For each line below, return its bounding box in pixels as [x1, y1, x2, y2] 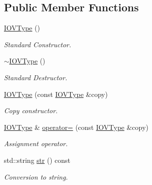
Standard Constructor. [4, 39, 71, 49]
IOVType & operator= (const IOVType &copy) [4, 122, 149, 132]
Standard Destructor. [4, 72, 67, 82]
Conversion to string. [4, 171, 68, 182]
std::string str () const [4, 154, 70, 165]
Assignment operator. [4, 138, 68, 149]
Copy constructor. [4, 105, 58, 116]
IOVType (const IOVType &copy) [4, 89, 108, 99]
